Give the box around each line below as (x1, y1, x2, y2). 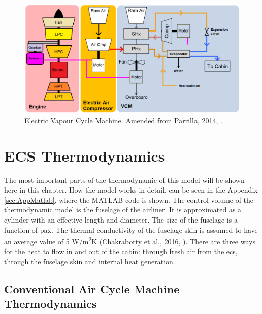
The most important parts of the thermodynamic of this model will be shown (4, 174, 245, 185)
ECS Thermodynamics (4, 145, 165, 166)
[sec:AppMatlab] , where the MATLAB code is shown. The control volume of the (4, 194, 254, 205)
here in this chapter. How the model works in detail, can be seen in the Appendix (4, 184, 258, 195)
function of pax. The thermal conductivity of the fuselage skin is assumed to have (4, 224, 258, 235)
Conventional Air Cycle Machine (4, 281, 180, 297)
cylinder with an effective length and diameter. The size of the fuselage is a (4, 214, 238, 225)
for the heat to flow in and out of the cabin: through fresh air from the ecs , (4, 246, 238, 257)
